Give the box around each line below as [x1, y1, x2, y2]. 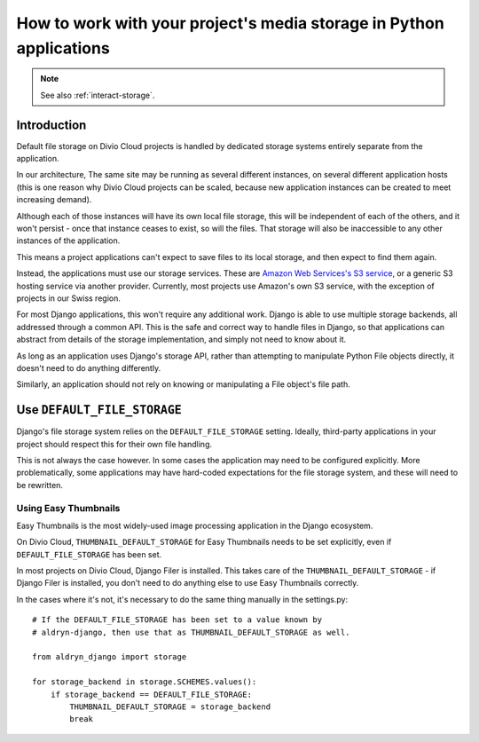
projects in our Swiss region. [16, 293, 122, 304]
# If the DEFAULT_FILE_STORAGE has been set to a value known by [32, 615, 323, 625]
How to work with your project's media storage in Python [16, 13, 445, 33]
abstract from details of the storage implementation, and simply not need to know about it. [16, 334, 347, 345]
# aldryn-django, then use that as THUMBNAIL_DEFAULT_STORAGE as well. [32, 627, 350, 637]
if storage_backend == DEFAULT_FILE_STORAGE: [50, 689, 253, 699]
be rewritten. [16, 479, 64, 490]
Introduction [16, 117, 87, 132]
